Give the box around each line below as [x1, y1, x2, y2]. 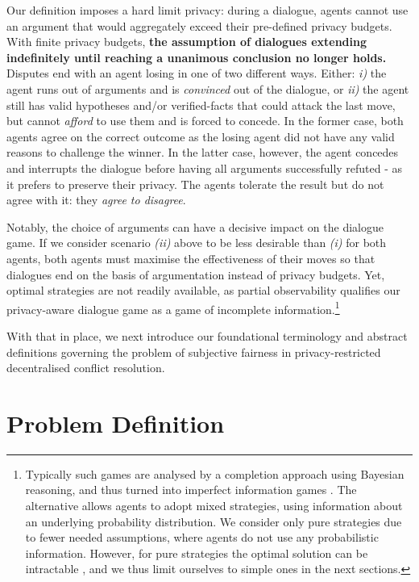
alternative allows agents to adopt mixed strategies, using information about [25, 497, 403, 514]
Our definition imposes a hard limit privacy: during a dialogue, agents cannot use [6, 2, 409, 18]
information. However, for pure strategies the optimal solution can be [25, 544, 368, 561]
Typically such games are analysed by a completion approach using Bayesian [25, 465, 404, 482]
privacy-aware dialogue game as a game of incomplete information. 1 [6, 298, 340, 317]
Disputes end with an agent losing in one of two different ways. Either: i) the [6, 65, 387, 82]
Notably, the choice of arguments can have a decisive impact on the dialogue [6, 218, 384, 235]
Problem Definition [6, 406, 225, 439]
